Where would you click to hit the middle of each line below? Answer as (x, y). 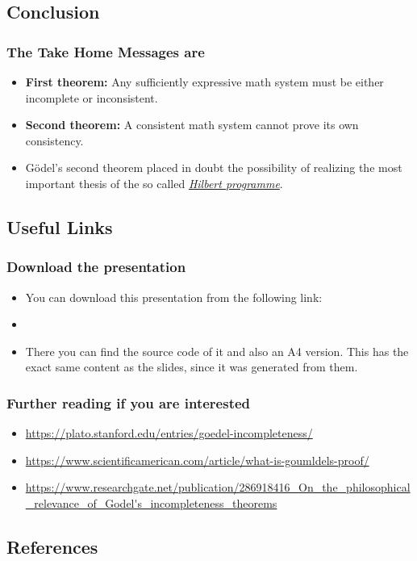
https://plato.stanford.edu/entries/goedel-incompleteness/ (169, 433)
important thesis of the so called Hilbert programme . (154, 183)
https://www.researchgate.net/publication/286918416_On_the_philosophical (218, 487)
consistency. (54, 140)
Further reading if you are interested (129, 402)
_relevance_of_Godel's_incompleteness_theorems (151, 502)
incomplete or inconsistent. (92, 97)
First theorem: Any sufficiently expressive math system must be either (204, 82)
